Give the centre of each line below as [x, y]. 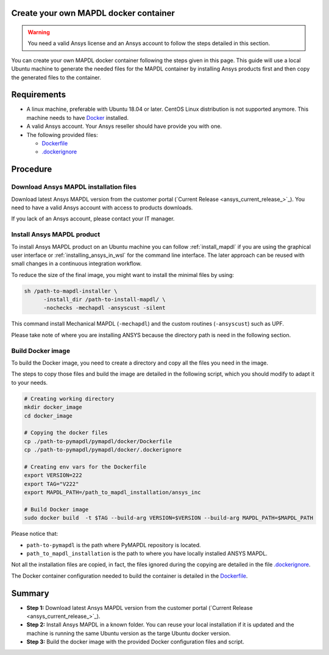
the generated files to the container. [56, 77]
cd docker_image [48, 416]
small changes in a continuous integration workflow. [76, 264]
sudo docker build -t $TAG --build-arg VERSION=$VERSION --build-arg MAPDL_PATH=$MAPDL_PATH [169, 518]
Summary [30, 593]
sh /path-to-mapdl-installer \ [71, 291]
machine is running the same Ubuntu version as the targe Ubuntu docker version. [129, 633]
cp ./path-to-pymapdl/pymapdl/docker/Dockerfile [98, 441]
